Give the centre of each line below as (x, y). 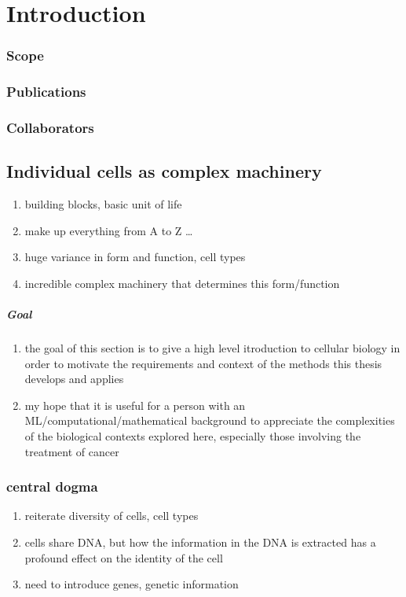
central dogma (52, 486)
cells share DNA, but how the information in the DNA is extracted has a (200, 542)
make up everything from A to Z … (109, 230)
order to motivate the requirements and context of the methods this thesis (203, 363)
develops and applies (74, 379)
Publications (46, 92)
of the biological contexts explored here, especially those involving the (193, 436)
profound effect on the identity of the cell (124, 557)
